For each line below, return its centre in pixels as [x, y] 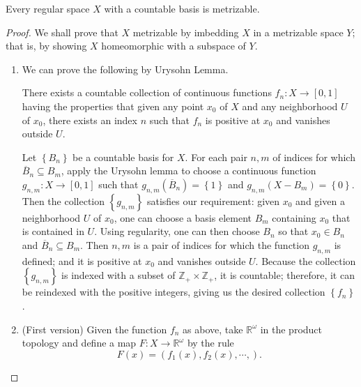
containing [294, 217]
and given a [320, 200]
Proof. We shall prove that [62, 32]
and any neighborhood [290, 106]
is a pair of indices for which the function [221, 244]
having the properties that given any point [113, 106]
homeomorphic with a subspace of [174, 46]
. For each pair [216, 157]
